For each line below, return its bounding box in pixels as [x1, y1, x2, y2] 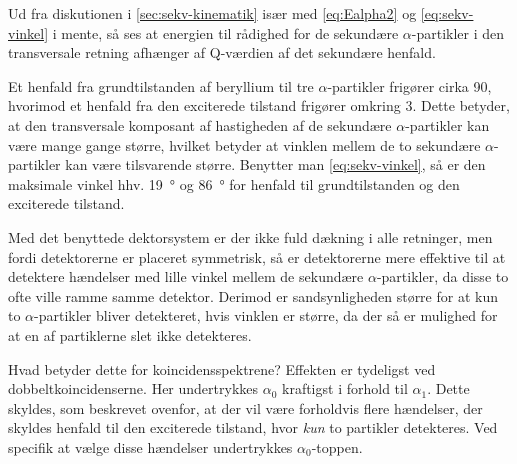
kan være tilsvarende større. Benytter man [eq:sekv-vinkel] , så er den [65, 154, 486, 175]
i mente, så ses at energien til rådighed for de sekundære [52, 22, 399, 43]
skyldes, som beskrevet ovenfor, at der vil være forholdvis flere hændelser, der [8, 397, 483, 418]
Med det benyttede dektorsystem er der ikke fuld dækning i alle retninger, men [8, 226, 493, 247]
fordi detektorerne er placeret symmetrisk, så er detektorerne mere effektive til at [8, 246, 506, 267]
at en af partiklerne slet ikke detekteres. [8, 324, 252, 345]
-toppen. [311, 436, 363, 457]
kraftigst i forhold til [282, 378, 408, 399]
